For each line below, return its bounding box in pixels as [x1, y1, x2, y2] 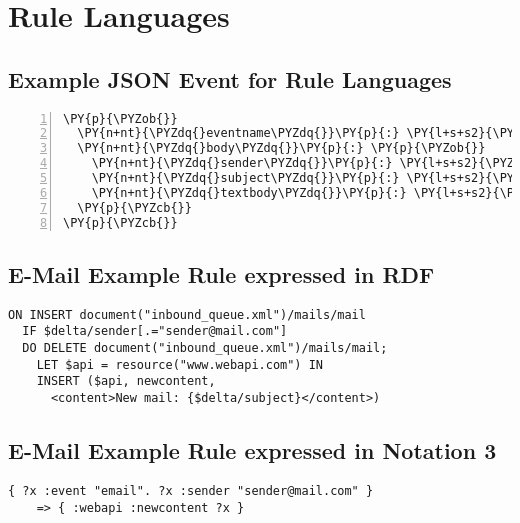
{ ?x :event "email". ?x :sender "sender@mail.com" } [8, 483, 374, 498]
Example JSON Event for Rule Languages [8, 63, 452, 94]
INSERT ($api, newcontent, [36, 374, 216, 389]
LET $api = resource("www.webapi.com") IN [36, 357, 323, 372]
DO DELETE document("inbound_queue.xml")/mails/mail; [22, 341, 388, 356]
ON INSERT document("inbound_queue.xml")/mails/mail [8, 307, 366, 322]
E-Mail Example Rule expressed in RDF [8, 258, 435, 289]
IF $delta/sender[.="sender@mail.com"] [22, 324, 288, 339]
